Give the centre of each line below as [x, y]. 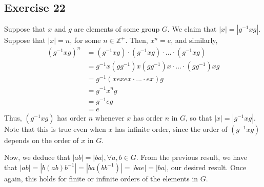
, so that [199, 117]
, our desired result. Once [207, 167]
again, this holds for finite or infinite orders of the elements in [101, 178]
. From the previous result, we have [192, 157]
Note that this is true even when [55, 128]
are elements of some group [117, 29]
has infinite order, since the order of [171, 128]
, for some [85, 40]
